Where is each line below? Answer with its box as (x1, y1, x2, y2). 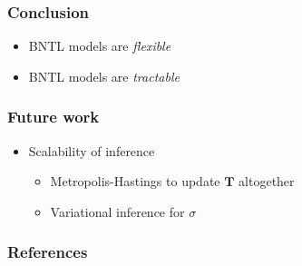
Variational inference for (50, 202, 185, 221)
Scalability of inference (28, 141, 155, 160)
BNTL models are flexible (28, 36, 171, 55)
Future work (7, 105, 100, 128)
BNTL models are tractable (28, 66, 180, 85)
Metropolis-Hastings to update (50, 172, 220, 191)
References (7, 241, 88, 263)
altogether (239, 172, 295, 191)
